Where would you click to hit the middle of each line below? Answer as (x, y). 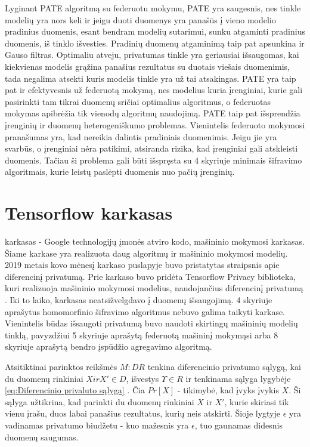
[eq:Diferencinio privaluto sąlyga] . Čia (75, 390)
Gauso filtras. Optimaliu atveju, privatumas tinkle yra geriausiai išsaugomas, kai (152, 55)
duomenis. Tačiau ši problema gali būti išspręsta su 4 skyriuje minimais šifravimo (154, 160)
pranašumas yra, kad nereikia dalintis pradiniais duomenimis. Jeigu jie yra (141, 136)
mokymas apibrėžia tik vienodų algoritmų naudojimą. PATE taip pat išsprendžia (153, 113)
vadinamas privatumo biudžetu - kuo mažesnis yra (97, 425)
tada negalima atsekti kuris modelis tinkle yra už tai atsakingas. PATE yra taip (151, 78)
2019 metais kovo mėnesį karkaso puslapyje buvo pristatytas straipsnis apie (142, 265)
